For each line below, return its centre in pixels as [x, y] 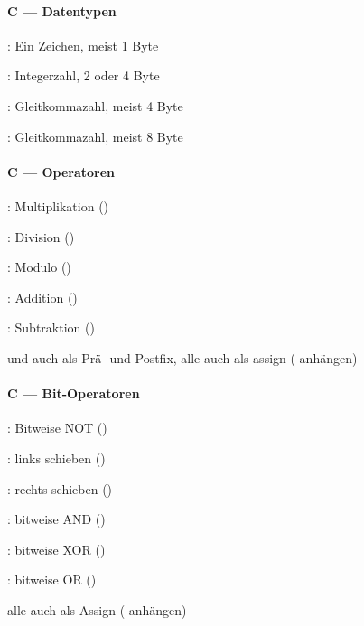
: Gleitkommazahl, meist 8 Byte [95, 136]
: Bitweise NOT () [57, 428]
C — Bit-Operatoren [74, 393]
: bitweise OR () [52, 579]
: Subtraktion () [51, 327]
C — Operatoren [61, 171]
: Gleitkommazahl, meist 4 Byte [95, 105]
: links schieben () [56, 458]
